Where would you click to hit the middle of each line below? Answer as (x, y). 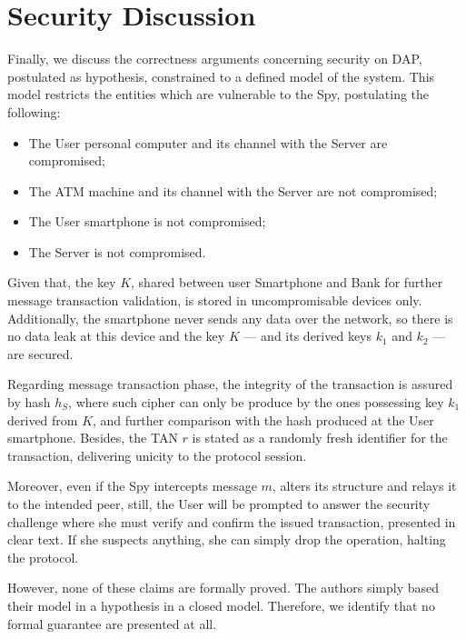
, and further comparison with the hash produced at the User (263, 419)
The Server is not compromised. (117, 251)
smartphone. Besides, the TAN (93, 438)
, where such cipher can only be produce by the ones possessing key (256, 402)
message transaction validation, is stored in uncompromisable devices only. (215, 300)
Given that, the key (62, 282)
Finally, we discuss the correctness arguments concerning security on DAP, (215, 59)
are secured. (40, 353)
